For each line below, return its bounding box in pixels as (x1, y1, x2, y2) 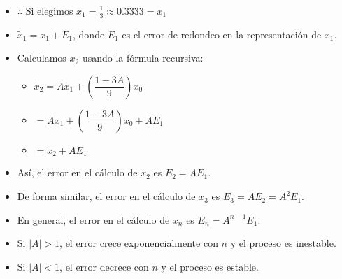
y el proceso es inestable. (230, 236, 336, 250)
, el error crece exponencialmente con (59, 236, 218, 250)
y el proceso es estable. (161, 259, 259, 273)
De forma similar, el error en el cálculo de (17, 189, 196, 203)
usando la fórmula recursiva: (82, 50, 204, 65)
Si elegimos (25, 3, 73, 17)
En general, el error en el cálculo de (17, 212, 170, 227)
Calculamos (17, 50, 66, 65)
